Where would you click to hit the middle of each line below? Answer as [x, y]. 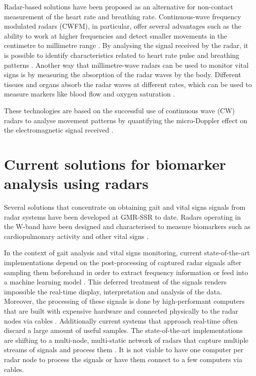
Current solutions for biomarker [115, 164]
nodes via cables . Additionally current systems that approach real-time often [121, 320]
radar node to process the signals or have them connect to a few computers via [123, 359]
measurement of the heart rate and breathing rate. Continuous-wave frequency [123, 16]
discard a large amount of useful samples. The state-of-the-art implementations [123, 330]
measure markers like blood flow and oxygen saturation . [90, 94]
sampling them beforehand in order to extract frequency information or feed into [126, 272]
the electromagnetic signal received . [59, 130]
